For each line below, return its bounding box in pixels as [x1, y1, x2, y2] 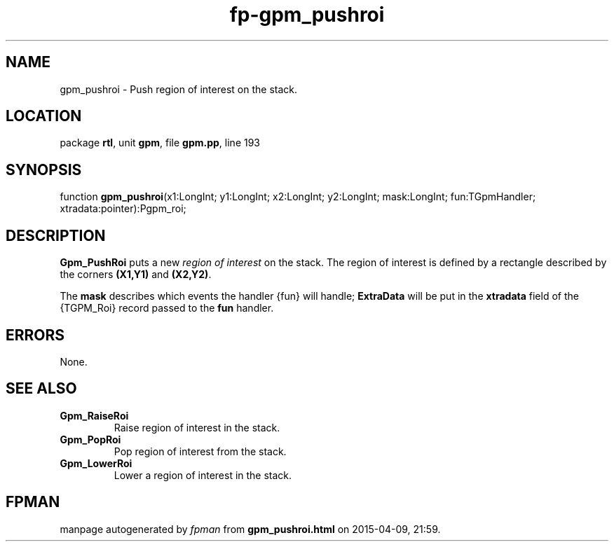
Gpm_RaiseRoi [60, 409, 129, 422]
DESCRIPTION [6, 226, 106, 244]
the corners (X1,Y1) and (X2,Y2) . [60, 268, 212, 281]
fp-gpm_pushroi [229, 3, 385, 27]
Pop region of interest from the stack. [114, 445, 287, 457]
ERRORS [6, 326, 65, 344]
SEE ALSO [6, 380, 77, 398]
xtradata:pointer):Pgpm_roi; [60, 202, 186, 215]
